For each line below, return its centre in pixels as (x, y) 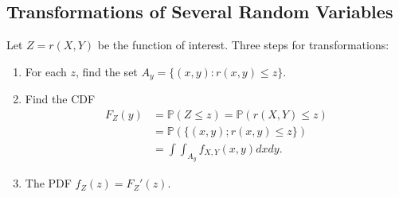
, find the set (106, 71)
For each (46, 71)
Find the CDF (60, 99)
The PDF (48, 183)
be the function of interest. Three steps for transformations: (243, 45)
